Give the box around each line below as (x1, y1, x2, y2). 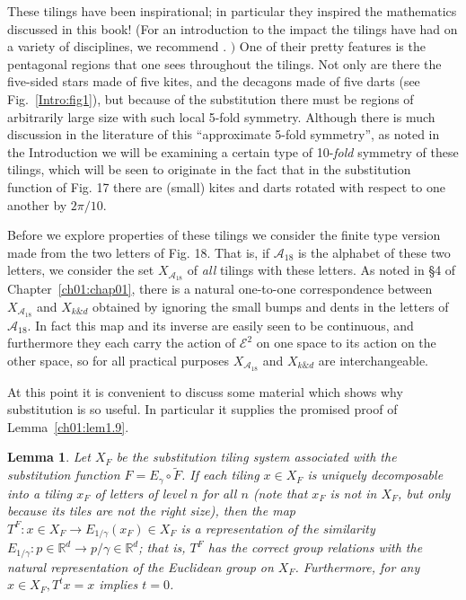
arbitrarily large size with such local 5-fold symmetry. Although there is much (7, 107, 435, 126)
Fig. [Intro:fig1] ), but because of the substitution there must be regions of (7, 89, 414, 108)
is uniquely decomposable (307, 465, 444, 484)
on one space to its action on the (256, 333, 436, 352)
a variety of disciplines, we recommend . (7, 37, 227, 56)
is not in (330, 483, 377, 502)
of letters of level (94, 483, 187, 502)
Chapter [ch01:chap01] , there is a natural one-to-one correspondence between (7, 279, 433, 298)
